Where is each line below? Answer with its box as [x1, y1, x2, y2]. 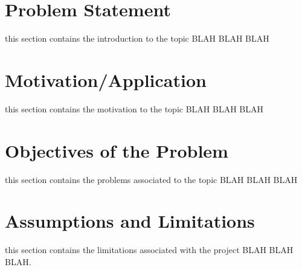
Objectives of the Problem [5, 138, 228, 162]
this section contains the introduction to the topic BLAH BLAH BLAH [5, 32, 269, 45]
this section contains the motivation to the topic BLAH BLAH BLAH [5, 102, 263, 115]
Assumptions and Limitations [5, 208, 255, 233]
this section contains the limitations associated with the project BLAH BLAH [5, 243, 294, 256]
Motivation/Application [5, 67, 207, 92]
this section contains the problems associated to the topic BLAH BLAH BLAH [5, 173, 298, 185]
